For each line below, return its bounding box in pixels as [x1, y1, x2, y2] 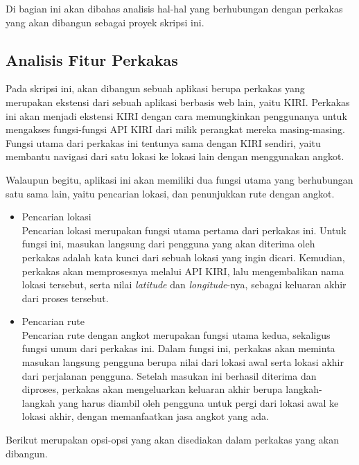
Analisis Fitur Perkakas [6, 49, 178, 70]
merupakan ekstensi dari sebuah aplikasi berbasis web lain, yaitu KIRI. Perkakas [6, 94, 350, 109]
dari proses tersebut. [21, 290, 109, 305]
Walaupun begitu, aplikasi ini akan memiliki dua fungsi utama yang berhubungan [6, 172, 353, 186]
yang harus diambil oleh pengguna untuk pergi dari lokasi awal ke [58, 395, 339, 410]
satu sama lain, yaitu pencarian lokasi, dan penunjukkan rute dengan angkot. [6, 186, 335, 200]
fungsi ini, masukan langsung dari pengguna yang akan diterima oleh [21, 236, 315, 251]
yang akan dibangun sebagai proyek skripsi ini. [6, 15, 204, 29]
